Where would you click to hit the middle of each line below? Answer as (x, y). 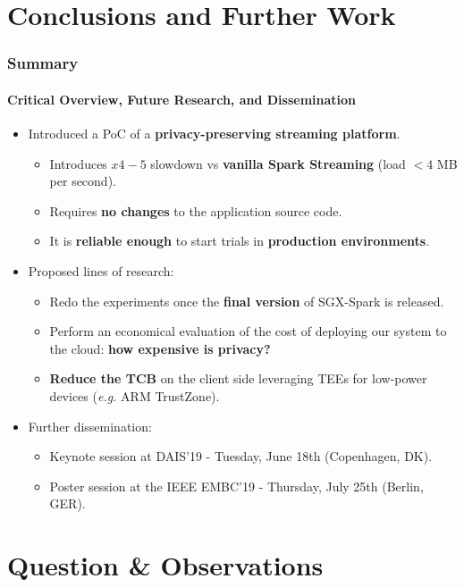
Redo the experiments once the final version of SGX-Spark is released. (247, 301)
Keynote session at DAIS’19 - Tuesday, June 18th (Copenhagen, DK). (241, 456)
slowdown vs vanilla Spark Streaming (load (278, 163)
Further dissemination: (90, 426)
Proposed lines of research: (101, 270)
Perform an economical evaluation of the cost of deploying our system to (248, 331)
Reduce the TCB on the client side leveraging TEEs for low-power (238, 378)
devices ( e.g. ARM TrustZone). (135, 395)
